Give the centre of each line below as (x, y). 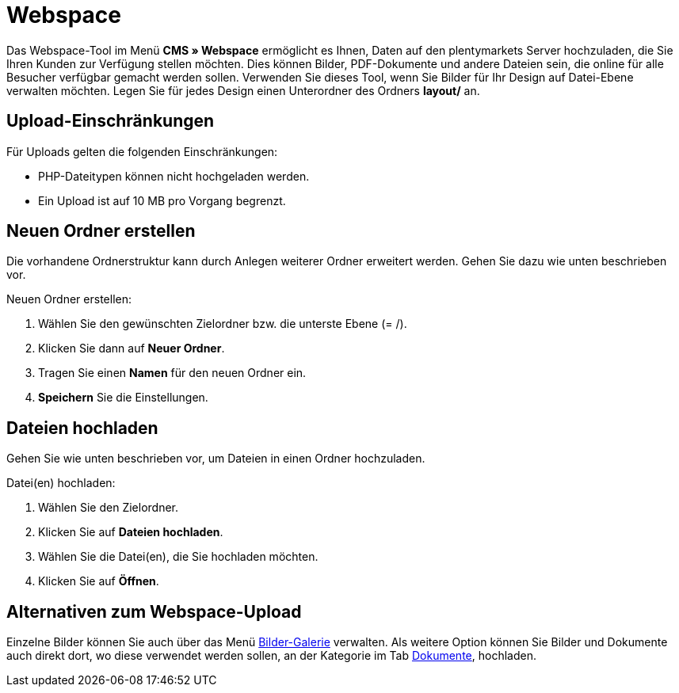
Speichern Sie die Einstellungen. (123, 398)
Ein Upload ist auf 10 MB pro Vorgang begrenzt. (162, 200)
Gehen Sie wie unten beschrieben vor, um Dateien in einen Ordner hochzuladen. (216, 459)
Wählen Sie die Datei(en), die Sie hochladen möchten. (178, 557)
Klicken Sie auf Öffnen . (99, 581)
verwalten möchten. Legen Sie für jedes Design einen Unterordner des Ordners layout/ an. (243, 90)
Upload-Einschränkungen (111, 121)
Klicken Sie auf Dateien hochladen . (131, 532)
